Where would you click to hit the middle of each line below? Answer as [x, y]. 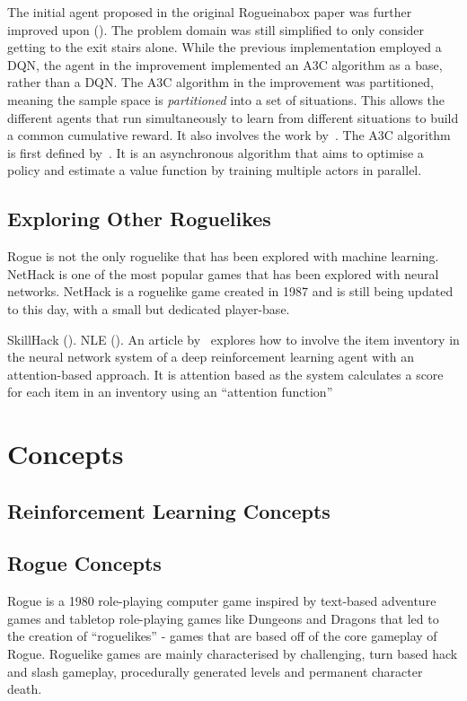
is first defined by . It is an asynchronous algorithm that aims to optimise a [216, 152]
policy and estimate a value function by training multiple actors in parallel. [215, 170]
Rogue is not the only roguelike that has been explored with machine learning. [223, 256]
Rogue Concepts [84, 563]
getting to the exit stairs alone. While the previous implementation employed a [225, 47]
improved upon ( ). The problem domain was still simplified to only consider [216, 29]
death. [25, 689]
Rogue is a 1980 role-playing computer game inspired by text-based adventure [222, 601]
